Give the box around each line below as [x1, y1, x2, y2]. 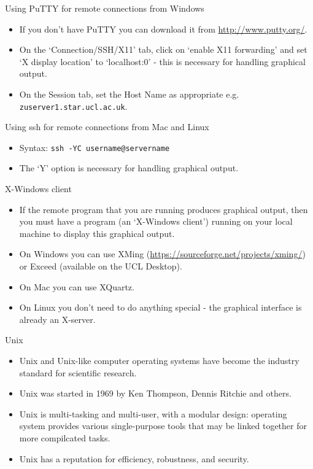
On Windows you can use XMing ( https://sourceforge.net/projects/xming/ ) [19, 247, 306, 260]
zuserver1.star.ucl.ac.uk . [19, 99, 128, 112]
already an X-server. [19, 312, 96, 325]
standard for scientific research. [19, 366, 137, 379]
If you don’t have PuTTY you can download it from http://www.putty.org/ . [19, 22, 307, 35]
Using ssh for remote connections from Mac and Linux [5, 120, 209, 133]
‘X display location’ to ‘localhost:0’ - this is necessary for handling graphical [19, 55, 306, 68]
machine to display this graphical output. [19, 227, 175, 239]
